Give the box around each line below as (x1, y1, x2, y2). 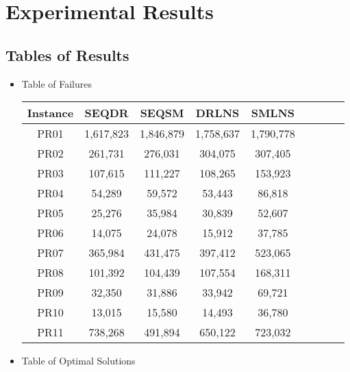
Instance (27, 105, 74, 121)
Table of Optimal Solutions (21, 354, 136, 368)
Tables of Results (5, 44, 129, 65)
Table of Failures (21, 76, 92, 90)
